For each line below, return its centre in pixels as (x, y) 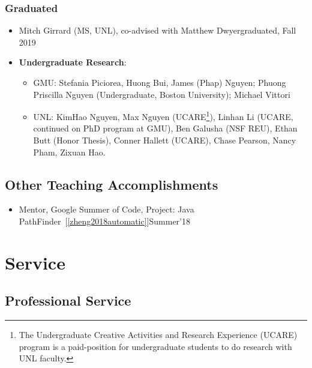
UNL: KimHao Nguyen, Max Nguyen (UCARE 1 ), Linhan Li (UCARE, (163, 116)
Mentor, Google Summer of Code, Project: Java (106, 209)
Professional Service (68, 300)
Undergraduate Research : (73, 62)
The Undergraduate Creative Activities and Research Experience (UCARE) (158, 335)
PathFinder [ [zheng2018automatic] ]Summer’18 (104, 221)
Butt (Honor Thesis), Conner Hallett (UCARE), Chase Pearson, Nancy (165, 140)
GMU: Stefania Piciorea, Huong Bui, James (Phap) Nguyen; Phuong (160, 82)
